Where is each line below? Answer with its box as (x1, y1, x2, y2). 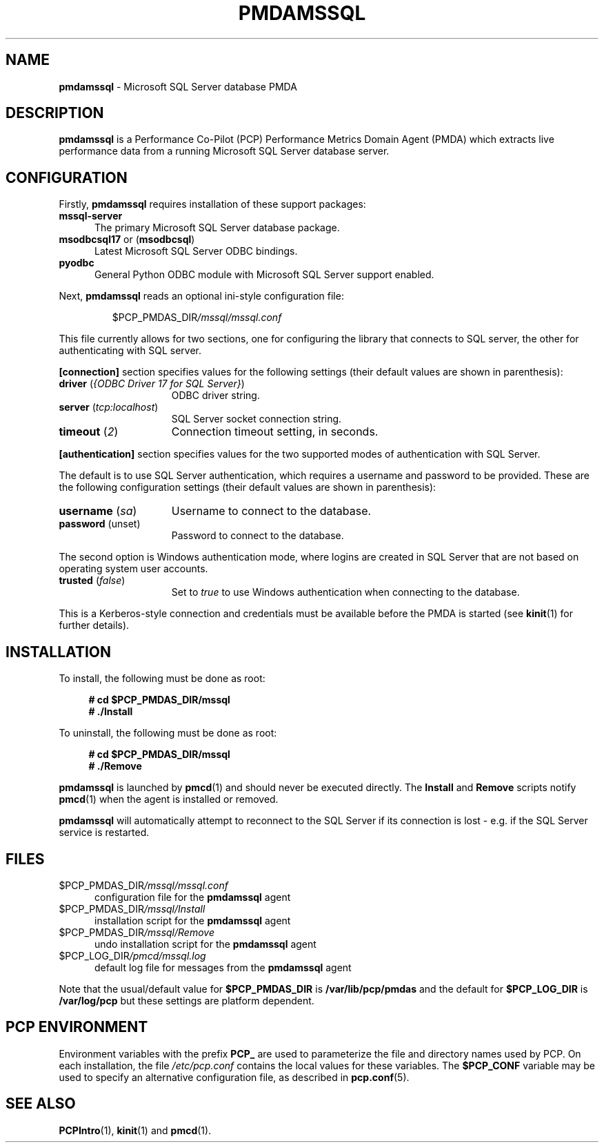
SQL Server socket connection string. (171, 413, 342, 425)
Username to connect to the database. (171, 504, 372, 518)
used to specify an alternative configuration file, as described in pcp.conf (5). (59, 1071, 410, 1083)
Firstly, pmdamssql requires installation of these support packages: (59, 198, 366, 211)
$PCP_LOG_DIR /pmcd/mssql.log (59, 949, 206, 962)
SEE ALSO (6, 1095, 76, 1113)
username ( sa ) (59, 504, 137, 518)
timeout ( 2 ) (59, 425, 119, 439)
